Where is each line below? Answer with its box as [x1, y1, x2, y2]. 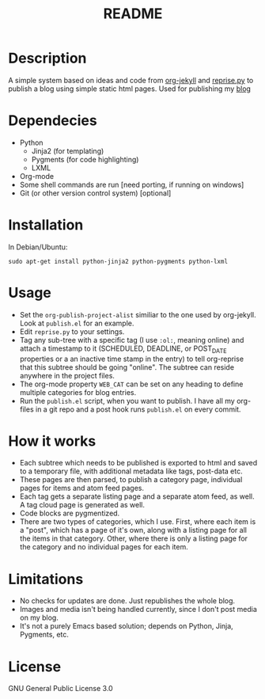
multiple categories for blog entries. [19, 387, 137, 397]
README [103, 5, 163, 23]
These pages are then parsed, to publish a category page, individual [19, 475, 243, 484]
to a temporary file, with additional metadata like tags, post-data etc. [19, 466, 243, 476]
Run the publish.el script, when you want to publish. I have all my [19, 396, 235, 405]
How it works [8, 432, 97, 450]
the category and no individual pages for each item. [19, 542, 188, 552]
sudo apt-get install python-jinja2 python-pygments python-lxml [8, 257, 228, 265]
